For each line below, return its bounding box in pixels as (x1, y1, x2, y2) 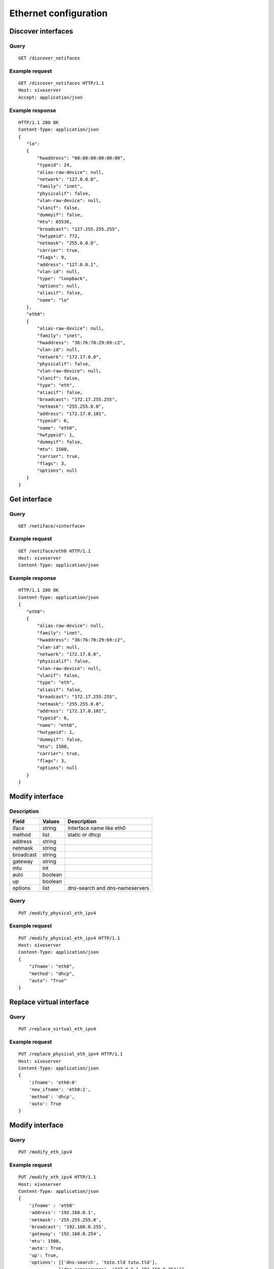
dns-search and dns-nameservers (67, 885, 150, 892)
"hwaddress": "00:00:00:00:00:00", (37, 155, 126, 161)
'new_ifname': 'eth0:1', (28, 1087, 91, 1092)
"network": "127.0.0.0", (37, 176, 99, 182)
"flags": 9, (37, 254, 67, 260)
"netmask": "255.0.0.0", (37, 240, 99, 246)
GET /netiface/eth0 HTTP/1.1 (18, 548, 91, 554)
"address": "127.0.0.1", (37, 261, 99, 268)
